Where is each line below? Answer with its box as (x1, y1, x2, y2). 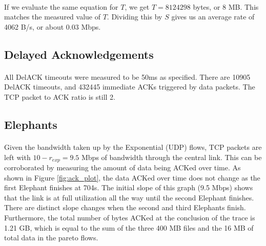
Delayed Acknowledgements (4, 46, 154, 62)
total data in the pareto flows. (4, 232, 98, 243)
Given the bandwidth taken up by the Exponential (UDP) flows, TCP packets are (4, 141, 262, 152)
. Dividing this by (107, 11, 162, 22)
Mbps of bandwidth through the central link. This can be (81, 151, 262, 162)
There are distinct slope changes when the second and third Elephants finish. (4, 202, 246, 213)
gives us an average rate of (171, 11, 255, 22)
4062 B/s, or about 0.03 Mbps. (4, 21, 101, 32)
